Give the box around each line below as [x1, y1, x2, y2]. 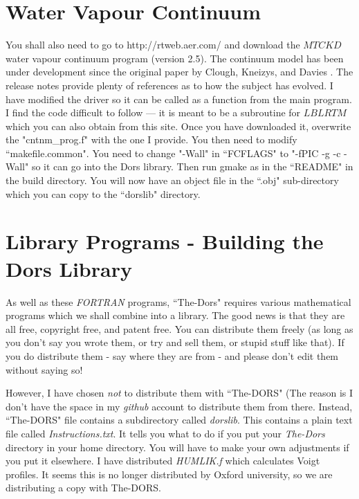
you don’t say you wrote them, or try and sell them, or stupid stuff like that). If [6, 335, 344, 350]
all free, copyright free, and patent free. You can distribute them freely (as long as [6, 321, 353, 336]
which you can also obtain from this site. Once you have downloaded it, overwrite [6, 118, 351, 133]
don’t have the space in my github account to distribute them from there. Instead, [6, 399, 353, 413]
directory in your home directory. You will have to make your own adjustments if [6, 439, 349, 454]
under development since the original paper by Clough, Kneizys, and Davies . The [6, 64, 353, 79]
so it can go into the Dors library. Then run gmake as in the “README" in [31, 159, 353, 174]
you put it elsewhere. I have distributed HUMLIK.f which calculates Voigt [6, 453, 320, 468]
